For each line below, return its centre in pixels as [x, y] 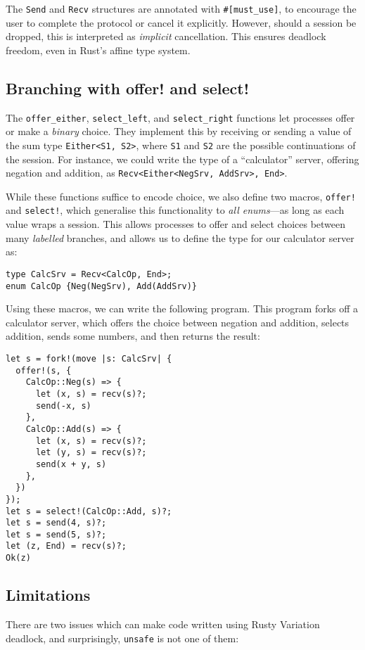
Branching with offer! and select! [128, 88]
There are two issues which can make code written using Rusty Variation [163, 624]
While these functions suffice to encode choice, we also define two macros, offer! [181, 196]
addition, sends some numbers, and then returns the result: [133, 336]
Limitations [48, 595]
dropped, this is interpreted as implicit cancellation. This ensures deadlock [166, 36]
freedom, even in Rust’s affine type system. [98, 50]
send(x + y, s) [71, 464]
